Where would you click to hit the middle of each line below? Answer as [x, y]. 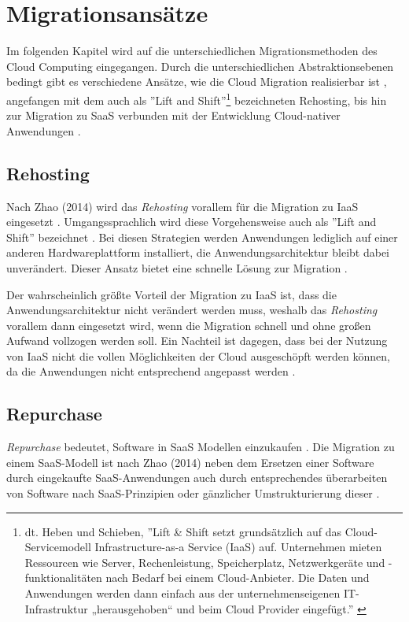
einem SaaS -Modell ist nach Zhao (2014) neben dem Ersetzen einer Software [190, 462]
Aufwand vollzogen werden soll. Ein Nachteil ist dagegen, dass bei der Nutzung [197, 341]
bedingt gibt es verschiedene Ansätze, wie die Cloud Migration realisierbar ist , [197, 81]
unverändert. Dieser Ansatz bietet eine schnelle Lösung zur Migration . [177, 267]
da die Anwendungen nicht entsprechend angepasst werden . [151, 371]
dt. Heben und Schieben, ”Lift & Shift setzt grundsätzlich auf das [183, 531]
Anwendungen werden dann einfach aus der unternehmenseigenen [182, 593]
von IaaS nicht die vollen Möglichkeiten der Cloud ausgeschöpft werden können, [198, 355]
